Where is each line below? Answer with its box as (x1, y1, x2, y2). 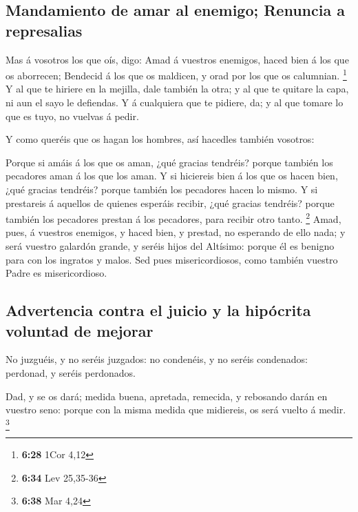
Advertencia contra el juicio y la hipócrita (6, 299, 311, 321)
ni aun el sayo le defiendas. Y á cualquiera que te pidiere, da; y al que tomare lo (6, 95, 344, 110)
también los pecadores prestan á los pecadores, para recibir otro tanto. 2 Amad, (6, 210, 341, 226)
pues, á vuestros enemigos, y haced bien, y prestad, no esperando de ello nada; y (6, 225, 346, 239)
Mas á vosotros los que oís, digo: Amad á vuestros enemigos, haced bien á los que (6, 52, 349, 66)
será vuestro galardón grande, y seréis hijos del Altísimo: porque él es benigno (6, 239, 335, 253)
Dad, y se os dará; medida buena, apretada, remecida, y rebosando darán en (6, 388, 328, 403)
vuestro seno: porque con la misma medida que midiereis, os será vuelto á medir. (6, 402, 346, 417)
